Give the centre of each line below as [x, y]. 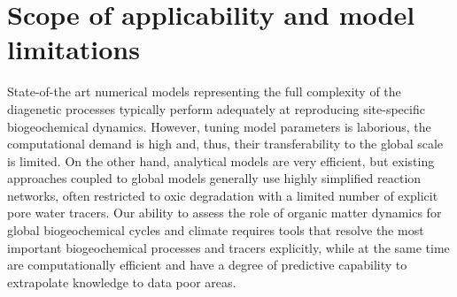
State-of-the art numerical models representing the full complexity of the [204, 91]
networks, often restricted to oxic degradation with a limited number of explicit [223, 195]
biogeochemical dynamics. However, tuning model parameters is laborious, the [219, 126]
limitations [74, 49]
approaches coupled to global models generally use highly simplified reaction [214, 178]
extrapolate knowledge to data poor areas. [122, 282]
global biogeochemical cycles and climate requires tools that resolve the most [216, 230]
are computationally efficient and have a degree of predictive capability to [207, 265]
